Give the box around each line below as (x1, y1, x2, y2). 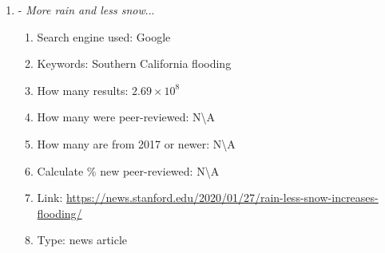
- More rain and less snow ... (18, 2, 155, 18)
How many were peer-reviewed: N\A (37, 109, 216, 125)
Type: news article (37, 231, 128, 248)
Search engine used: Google (37, 28, 171, 45)
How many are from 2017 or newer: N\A (37, 135, 236, 152)
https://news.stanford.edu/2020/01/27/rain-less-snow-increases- (65, 189, 379, 206)
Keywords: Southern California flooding (37, 55, 232, 72)
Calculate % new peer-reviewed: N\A (37, 162, 220, 179)
